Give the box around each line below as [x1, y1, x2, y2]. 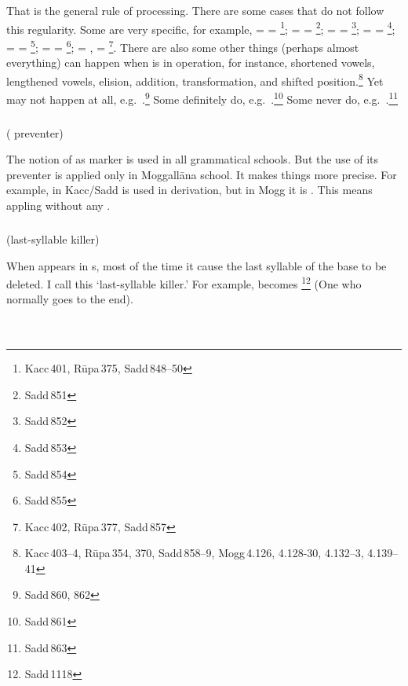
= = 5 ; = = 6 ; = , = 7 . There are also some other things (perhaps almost [6, 36, 359, 55]
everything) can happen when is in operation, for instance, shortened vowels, [6, 54, 375, 71]
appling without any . [6, 196, 111, 213]
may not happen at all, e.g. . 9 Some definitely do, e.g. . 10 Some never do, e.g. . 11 [6, 88, 399, 107]
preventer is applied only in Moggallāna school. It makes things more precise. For [6, 166, 397, 182]
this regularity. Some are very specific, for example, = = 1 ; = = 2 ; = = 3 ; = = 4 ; [6, 18, 395, 37]
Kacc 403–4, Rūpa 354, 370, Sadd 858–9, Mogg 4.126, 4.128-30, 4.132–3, [24, 545, 364, 561]
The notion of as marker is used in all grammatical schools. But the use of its [6, 151, 379, 167]
